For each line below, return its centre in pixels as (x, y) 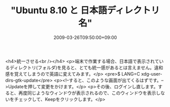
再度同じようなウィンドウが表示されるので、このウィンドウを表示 (87, 93)
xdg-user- (152, 74)
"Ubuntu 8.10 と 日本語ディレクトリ (85, 10)
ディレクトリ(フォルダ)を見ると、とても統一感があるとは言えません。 (82, 67)
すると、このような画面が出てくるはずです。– (116, 80)
